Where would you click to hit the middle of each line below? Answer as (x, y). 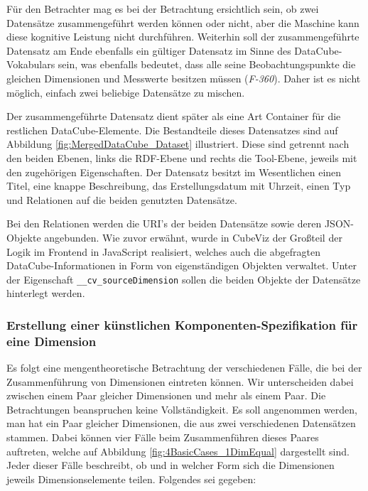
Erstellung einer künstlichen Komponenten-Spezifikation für (182, 324)
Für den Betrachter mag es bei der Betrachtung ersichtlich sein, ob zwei (163, 9)
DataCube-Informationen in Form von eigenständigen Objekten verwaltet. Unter (182, 265)
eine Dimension (52, 341)
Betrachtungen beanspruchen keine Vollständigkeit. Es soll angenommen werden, (182, 409)
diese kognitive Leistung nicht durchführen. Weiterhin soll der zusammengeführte (183, 37)
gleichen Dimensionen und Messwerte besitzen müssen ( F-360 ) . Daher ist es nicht (184, 78)
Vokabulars (31, 64)
